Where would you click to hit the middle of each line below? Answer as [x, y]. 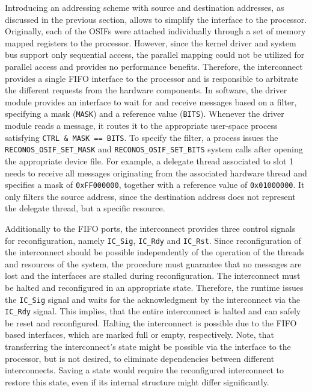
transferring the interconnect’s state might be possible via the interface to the [148, 347]
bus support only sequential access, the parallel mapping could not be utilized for [155, 54]
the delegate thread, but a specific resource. [85, 208]
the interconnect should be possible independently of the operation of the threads [155, 252]
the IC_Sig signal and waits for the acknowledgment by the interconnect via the [153, 299]
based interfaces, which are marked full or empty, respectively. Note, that [140, 334]
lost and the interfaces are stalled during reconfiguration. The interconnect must [153, 275]
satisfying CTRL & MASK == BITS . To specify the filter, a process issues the [142, 137]
